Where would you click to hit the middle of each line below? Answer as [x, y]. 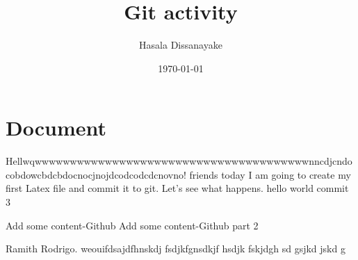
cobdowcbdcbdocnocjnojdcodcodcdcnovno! [96, 174]
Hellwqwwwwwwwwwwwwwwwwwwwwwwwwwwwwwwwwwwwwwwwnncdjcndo [179, 161]
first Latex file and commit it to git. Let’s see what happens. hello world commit [177, 188]
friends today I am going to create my [270, 174]
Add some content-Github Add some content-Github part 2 [132, 225]
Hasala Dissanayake [181, 45]
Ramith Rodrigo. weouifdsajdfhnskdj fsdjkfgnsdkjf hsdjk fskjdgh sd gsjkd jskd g [176, 249]
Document [56, 128]
